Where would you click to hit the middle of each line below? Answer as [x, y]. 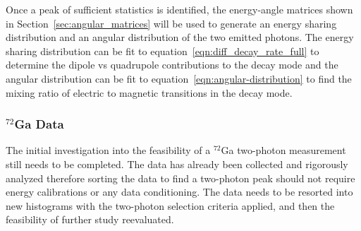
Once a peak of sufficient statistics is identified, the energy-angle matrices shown [179, 9]
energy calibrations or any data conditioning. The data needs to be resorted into [179, 192]
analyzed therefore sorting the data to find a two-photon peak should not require [180, 178]
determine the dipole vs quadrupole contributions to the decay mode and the [172, 65]
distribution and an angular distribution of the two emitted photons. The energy [180, 37]
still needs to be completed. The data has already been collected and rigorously [177, 164]
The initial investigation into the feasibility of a [108, 150]
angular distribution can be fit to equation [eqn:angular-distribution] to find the [179, 78]
